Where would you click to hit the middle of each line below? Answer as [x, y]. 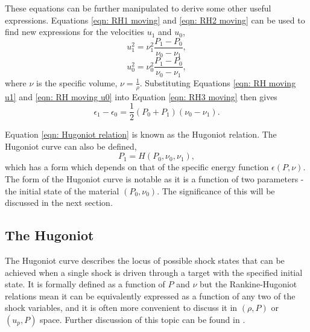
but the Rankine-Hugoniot [248, 284]
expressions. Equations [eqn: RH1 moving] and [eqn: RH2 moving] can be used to [155, 20]
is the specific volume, [77, 82]
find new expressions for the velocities [74, 32]
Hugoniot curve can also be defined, [71, 146]
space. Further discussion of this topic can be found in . [143, 320]
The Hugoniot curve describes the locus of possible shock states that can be [145, 260]
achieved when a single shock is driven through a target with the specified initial [154, 272]
